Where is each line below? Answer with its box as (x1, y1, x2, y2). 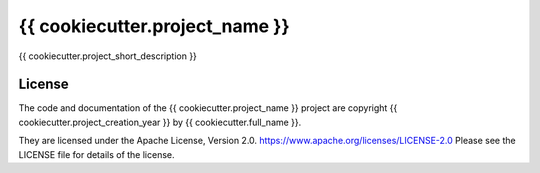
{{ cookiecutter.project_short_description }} (18, 50, 197, 62)
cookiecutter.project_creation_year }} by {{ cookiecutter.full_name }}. (18, 116, 302, 128)
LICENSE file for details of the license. (18, 148, 175, 160)
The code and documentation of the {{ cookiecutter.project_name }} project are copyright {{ (18, 102, 398, 114)
